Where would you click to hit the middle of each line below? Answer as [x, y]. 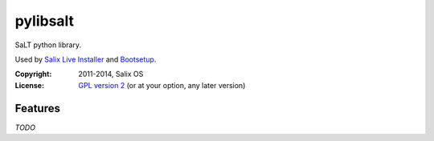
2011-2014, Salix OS [111, 74]
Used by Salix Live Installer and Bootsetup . [86, 59]
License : [29, 85]
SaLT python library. [48, 45]
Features [37, 108]
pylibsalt [45, 21]
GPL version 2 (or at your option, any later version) [162, 85]
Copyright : [33, 74]
